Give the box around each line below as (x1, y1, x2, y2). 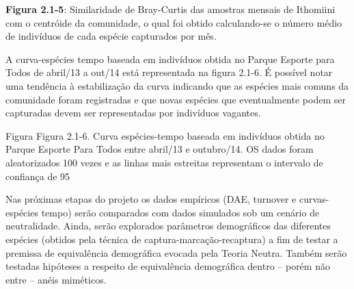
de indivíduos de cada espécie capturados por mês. (5, 29, 217, 43)
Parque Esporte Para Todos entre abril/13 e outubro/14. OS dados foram (5, 142, 314, 156)
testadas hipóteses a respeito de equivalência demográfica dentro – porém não (5, 259, 330, 273)
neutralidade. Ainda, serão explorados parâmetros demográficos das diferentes (5, 218, 331, 233)
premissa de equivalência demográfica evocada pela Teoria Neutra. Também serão (5, 245, 347, 260)
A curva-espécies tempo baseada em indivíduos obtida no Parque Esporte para (5, 51, 335, 66)
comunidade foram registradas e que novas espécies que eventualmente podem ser (5, 92, 346, 106)
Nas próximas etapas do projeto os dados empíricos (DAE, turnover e (5, 192, 297, 206)
